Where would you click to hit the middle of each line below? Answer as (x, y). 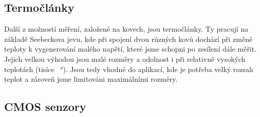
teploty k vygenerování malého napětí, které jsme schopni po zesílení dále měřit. (131, 49)
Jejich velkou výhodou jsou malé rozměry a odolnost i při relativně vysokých (125, 58)
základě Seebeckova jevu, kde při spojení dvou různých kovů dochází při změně (128, 39)
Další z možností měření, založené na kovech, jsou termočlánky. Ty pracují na (126, 29)
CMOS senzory (45, 107)
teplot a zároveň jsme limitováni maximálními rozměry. (91, 79)
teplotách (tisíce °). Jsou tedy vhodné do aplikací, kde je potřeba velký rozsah (129, 69)
